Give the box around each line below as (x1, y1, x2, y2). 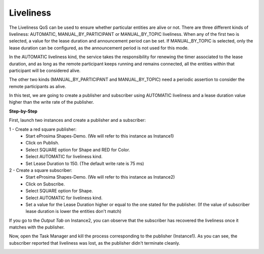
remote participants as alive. (9, 83, 66, 89)
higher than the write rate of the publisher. (9, 99, 94, 105)
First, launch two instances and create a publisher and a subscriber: (9, 117, 146, 123)
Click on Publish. (25, 140, 60, 146)
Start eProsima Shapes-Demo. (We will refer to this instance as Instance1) (25, 133, 174, 139)
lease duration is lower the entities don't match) (25, 208, 122, 214)
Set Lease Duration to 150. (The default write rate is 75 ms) (25, 161, 144, 166)
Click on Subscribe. (25, 181, 66, 187)
